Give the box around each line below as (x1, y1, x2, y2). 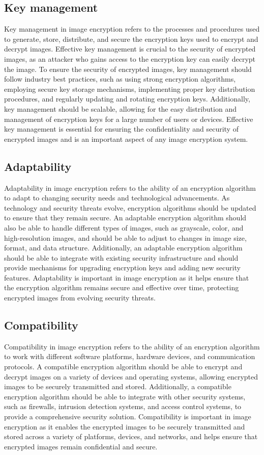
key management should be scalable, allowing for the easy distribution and (4, 103, 237, 114)
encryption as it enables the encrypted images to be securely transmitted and (4, 421, 245, 432)
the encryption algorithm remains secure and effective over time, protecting (4, 282, 239, 293)
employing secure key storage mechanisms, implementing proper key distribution (4, 83, 255, 94)
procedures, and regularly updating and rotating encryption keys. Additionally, (4, 93, 250, 104)
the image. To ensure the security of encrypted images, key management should (4, 63, 252, 74)
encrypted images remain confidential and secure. (4, 441, 158, 451)
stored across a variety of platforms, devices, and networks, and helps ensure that (4, 431, 258, 442)
